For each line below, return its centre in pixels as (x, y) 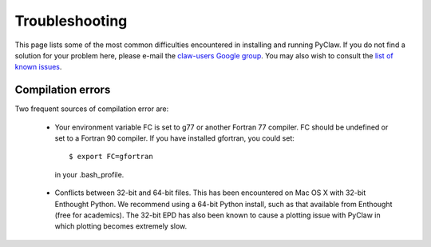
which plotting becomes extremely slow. (121, 226)
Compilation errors (63, 90)
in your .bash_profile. (89, 174)
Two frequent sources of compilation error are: (92, 109)
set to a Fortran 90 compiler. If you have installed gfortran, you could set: (175, 138)
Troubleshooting (71, 21)
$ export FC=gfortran (111, 157)
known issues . (38, 67)
